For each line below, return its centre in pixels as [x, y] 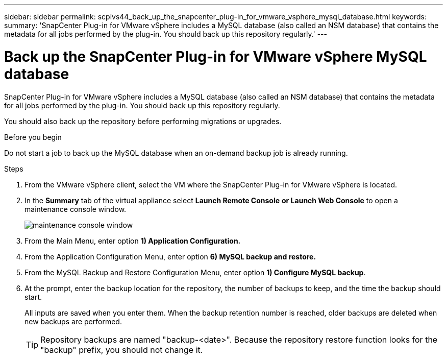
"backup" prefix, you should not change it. [122, 350]
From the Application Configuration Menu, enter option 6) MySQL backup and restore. [170, 256]
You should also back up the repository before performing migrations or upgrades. [143, 121]
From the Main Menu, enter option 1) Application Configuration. [133, 241]
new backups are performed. [73, 321]
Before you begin [33, 137]
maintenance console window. [76, 209]
